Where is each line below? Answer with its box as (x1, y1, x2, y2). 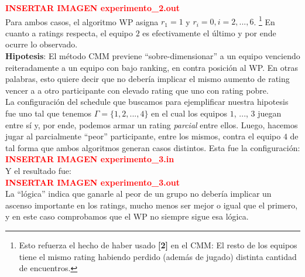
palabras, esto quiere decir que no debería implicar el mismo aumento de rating (5, 73, 290, 85)
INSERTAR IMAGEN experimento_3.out (5, 176, 180, 188)
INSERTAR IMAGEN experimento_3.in (5, 153, 174, 165)
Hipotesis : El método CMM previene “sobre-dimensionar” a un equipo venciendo (5, 50, 300, 62)
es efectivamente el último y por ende (142, 26, 276, 39)
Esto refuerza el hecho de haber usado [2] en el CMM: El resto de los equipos (19, 238, 297, 251)
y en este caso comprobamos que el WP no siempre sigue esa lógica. (5, 210, 249, 223)
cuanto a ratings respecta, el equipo (5, 26, 133, 39)
